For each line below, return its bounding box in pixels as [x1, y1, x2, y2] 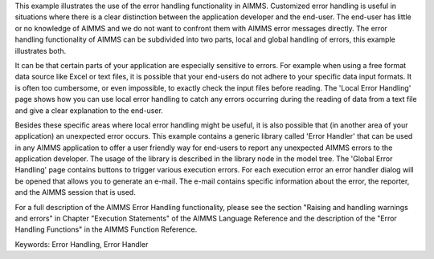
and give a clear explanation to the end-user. [14, 105, 164, 115]
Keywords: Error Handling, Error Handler [14, 239, 149, 249]
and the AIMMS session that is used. [14, 188, 136, 197]
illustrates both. [14, 46, 67, 55]
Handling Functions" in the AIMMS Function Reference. [14, 225, 198, 234]
